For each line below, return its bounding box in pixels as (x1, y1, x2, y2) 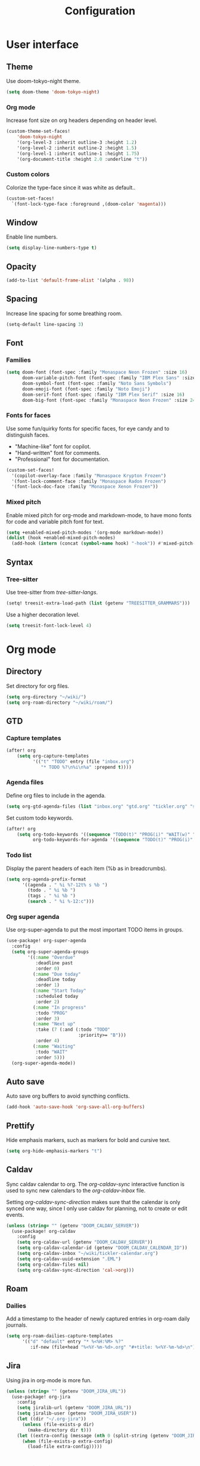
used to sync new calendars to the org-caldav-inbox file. (6, 1187, 146, 1194)
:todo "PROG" (35, 1010, 68, 1016)
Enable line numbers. (6, 233, 58, 240)
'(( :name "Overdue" (27, 954, 76, 960)
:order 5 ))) (35, 1054, 65, 1061)
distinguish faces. (6, 431, 49, 438)
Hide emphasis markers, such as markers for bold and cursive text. (6, 1136, 171, 1143)
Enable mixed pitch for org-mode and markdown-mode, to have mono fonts (6, 511, 192, 518)
